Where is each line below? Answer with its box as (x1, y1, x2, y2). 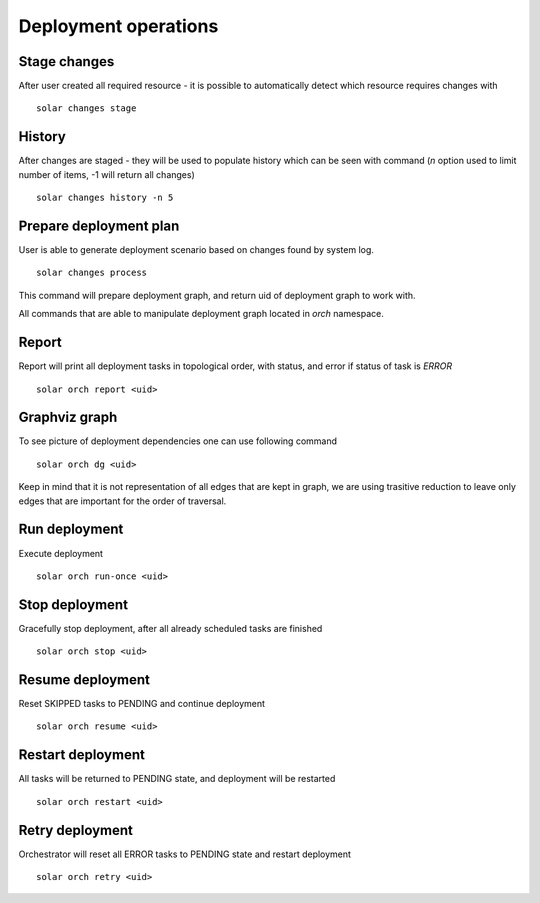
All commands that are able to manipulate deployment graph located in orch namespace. (18, 308, 384, 320)
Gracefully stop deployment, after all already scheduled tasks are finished (18, 622, 323, 634)
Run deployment (18, 521, 124, 538)
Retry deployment (18, 821, 134, 839)
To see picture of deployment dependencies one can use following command (18, 435, 338, 447)
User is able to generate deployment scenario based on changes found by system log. (18, 244, 375, 256)
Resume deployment (18, 671, 150, 688)
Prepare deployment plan (18, 217, 180, 234)
